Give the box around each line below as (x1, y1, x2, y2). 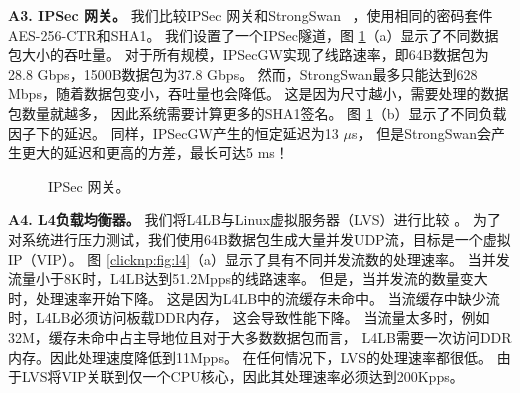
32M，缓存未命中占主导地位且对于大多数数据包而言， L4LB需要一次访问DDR (8, 326, 512, 347)
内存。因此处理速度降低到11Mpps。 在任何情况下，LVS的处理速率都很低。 (8, 346, 493, 367)
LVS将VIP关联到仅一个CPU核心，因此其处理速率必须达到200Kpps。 (21, 366, 464, 387)
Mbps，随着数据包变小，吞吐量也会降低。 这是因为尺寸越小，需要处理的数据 (8, 83, 509, 104)
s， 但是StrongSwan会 (351, 122, 491, 143)
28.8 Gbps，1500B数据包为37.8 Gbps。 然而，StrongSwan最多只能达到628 (8, 63, 478, 84)
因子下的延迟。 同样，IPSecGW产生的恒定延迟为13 (8, 122, 339, 143)
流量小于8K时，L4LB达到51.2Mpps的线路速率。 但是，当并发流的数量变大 (8, 268, 488, 289)
